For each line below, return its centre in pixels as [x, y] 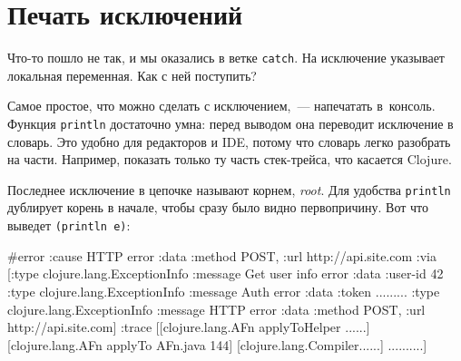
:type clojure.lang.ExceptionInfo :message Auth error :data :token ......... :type [224, 291]
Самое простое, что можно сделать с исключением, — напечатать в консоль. [221, 106]
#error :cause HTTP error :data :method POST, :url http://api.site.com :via [222, 255]
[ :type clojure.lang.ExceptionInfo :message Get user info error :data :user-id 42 [226, 273]
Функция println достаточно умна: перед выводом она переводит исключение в [230, 123]
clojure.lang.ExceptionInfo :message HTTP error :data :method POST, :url [216, 309]
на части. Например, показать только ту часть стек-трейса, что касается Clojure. [230, 159]
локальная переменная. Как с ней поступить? [132, 75]
